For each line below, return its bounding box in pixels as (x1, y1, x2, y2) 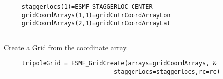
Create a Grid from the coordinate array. (4, 42, 128, 52)
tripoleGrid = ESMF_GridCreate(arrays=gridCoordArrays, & (21, 60, 217, 67)
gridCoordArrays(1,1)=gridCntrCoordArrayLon (21, 11, 171, 19)
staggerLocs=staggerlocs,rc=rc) (113, 68, 220, 75)
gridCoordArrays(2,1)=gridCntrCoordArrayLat (21, 20, 171, 27)
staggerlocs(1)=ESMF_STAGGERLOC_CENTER (21, 3, 153, 10)
